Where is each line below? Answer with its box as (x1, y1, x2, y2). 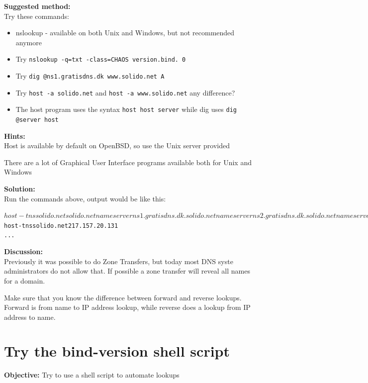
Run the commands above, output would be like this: (4, 193, 166, 203)
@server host (15, 116, 59, 123)
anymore (15, 37, 42, 47)
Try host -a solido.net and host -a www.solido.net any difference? (15, 87, 235, 97)
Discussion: (4, 246, 43, 257)
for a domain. (4, 275, 45, 286)
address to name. (4, 311, 56, 322)
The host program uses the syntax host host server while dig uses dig (15, 104, 237, 114)
